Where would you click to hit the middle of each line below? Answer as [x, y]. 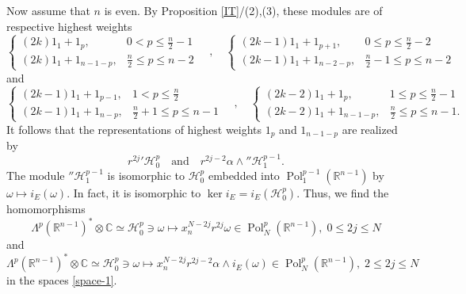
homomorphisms [46, 208]
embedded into [244, 175]
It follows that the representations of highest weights [134, 129]
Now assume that [48, 10]
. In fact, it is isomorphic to [134, 193]
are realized [370, 129]
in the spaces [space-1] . [62, 280]
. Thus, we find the [343, 193]
